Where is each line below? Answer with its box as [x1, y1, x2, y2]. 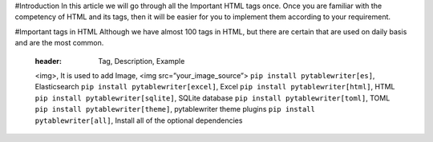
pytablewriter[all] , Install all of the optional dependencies [34, 116, 243, 125]
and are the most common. [14, 38, 104, 48]
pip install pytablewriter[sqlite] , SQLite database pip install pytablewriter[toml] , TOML [34, 93, 391, 103]
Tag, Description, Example [98, 56, 185, 65]
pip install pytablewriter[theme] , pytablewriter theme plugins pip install [34, 105, 316, 114]
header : [34, 56, 62, 65]
